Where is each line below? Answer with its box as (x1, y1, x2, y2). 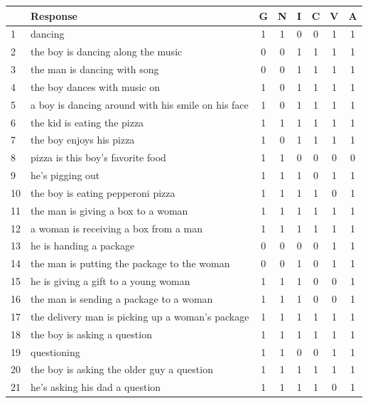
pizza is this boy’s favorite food (31, 150, 166, 165)
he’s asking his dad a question (31, 380, 161, 394)
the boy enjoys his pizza (31, 132, 135, 147)
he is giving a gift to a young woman (31, 274, 190, 289)
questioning (31, 344, 80, 359)
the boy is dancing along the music (31, 44, 183, 59)
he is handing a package (31, 238, 135, 253)
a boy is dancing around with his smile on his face (31, 97, 249, 112)
